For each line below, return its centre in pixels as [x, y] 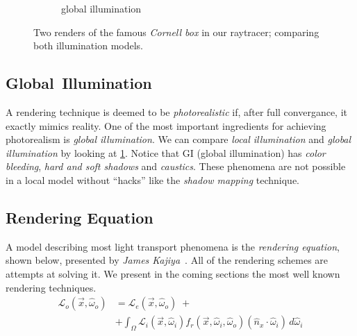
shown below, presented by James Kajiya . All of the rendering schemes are [167, 260]
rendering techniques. [51, 287]
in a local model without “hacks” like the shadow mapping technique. [153, 179]
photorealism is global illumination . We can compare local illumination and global [178, 139]
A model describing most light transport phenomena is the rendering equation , [173, 246]
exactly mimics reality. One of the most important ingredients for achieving [166, 125]
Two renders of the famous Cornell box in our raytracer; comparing [176, 32]
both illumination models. [89, 45]
